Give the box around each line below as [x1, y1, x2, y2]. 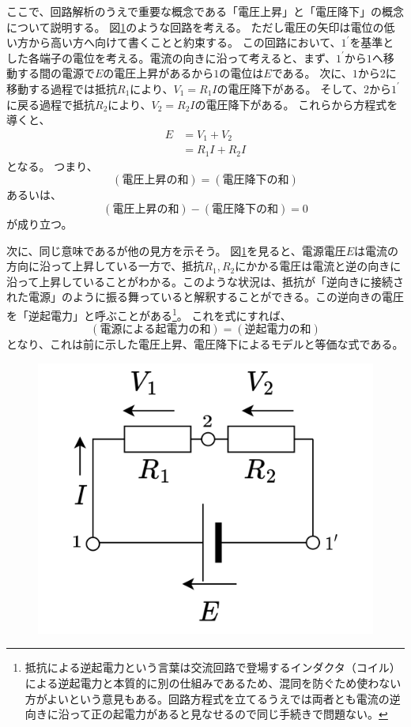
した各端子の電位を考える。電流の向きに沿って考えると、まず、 [6, 49, 336, 66]
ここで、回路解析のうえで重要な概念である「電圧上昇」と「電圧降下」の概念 [6, 3, 404, 19]
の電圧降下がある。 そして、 [217, 80, 364, 96]
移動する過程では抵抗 [6, 80, 117, 96]
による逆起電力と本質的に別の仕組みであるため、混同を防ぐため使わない [25, 674, 402, 691]
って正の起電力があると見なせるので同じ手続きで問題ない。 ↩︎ [69, 706, 388, 722]
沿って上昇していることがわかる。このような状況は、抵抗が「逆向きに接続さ [6, 273, 404, 289]
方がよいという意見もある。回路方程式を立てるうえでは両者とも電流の [25, 690, 390, 706]
